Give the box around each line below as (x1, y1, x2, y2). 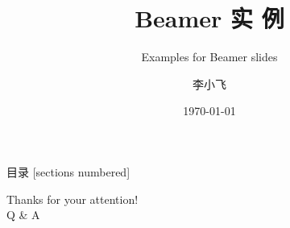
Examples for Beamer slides (141, 48, 278, 65)
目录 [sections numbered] (6, 163, 130, 180)
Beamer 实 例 (135, 2, 284, 35)
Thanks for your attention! (6, 190, 139, 207)
